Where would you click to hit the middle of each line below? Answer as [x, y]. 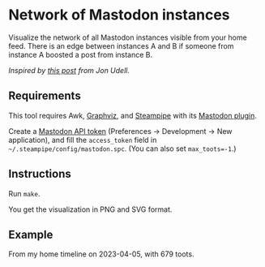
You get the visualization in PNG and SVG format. [90, 209]
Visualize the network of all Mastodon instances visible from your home [128, 37]
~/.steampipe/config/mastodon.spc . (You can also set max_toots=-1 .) [122, 149]
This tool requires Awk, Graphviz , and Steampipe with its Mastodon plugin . [132, 115]
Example [31, 234]
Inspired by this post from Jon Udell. [69, 70]
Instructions [40, 174]
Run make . [24, 193]
